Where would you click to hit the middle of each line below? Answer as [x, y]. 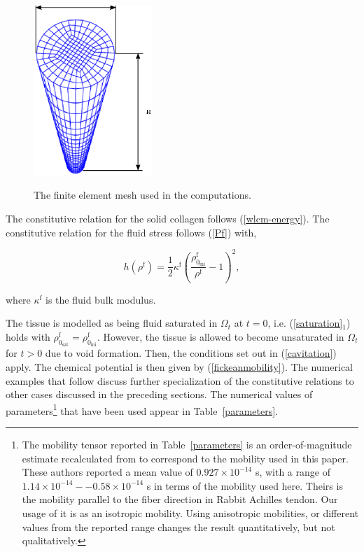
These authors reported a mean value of [107, 472]
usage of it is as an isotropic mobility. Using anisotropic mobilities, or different [190, 512]
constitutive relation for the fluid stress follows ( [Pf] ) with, [131, 232]
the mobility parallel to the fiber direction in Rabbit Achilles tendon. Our [180, 499]
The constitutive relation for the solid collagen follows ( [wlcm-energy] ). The [168, 219]
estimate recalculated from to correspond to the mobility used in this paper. [185, 458]
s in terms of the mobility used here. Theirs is [245, 485]
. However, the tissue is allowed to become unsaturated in [220, 336]
